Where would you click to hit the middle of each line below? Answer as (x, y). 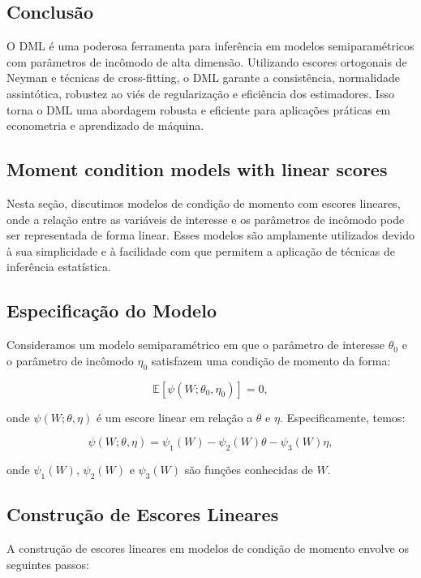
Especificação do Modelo (112, 311)
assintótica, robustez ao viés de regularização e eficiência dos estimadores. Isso (200, 93)
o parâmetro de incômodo (70, 360)
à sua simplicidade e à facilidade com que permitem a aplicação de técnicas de (201, 250)
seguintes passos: (48, 564)
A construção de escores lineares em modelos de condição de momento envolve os (208, 548)
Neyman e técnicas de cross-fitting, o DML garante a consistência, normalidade (204, 78)
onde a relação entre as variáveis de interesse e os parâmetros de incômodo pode (206, 219)
